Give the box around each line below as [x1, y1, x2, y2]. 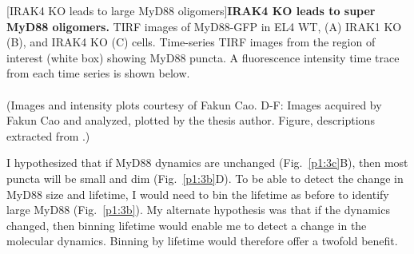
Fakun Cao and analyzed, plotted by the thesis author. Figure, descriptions [6, 112, 375, 129]
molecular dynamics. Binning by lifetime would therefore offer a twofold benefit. [6, 232, 398, 249]
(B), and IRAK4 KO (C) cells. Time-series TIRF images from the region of [6, 34, 376, 50]
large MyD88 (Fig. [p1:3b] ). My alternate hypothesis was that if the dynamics [6, 201, 390, 218]
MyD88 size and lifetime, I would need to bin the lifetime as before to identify [6, 185, 389, 202]
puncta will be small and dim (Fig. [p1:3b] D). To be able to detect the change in [6, 169, 404, 186]
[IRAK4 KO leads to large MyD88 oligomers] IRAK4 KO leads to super [6, 2, 376, 18]
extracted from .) [6, 127, 90, 144]
